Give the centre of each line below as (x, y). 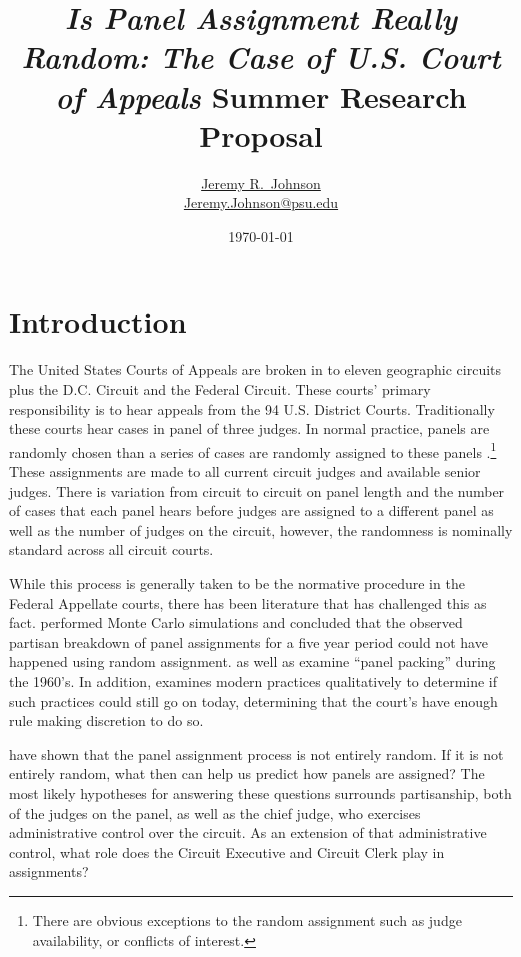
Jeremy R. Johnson (261, 182)
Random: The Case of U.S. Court (261, 57)
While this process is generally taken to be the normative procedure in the (237, 583)
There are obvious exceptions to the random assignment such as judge (247, 919)
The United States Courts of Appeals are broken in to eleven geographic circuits (255, 369)
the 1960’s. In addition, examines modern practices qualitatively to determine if (253, 680)
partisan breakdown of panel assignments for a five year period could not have (248, 641)
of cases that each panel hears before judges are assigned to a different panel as (251, 510)
